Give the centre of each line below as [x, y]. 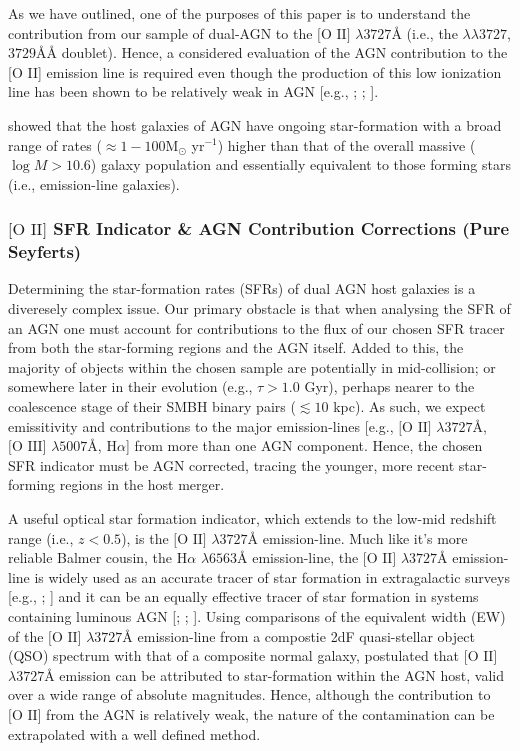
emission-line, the [305, 557]
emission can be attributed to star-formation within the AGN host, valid [281, 674]
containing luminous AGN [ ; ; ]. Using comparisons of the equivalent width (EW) [257, 615]
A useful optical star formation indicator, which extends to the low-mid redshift [252, 518]
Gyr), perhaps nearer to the [389, 386]
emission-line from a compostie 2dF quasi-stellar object [306, 635]
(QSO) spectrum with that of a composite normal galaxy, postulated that [234, 655]
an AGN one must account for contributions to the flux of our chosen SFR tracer [256, 327]
